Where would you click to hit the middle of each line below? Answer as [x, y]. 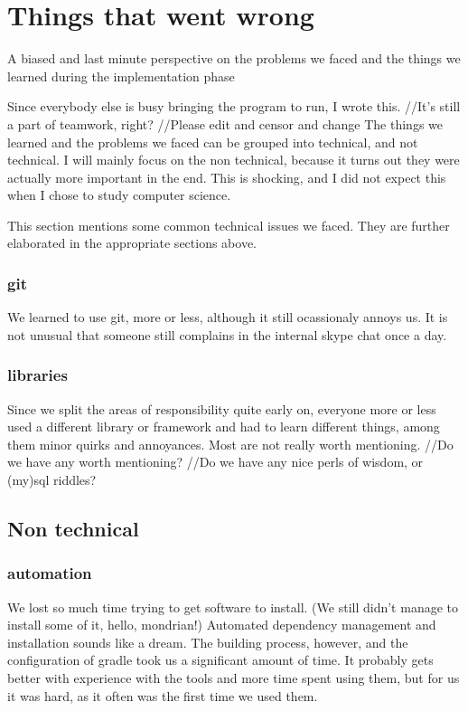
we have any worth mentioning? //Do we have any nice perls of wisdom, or [215, 462]
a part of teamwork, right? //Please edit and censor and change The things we [225, 123]
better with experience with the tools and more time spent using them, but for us [234, 678]
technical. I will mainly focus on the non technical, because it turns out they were [234, 160]
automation [50, 573]
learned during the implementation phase [121, 76]
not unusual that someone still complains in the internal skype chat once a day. [227, 334]
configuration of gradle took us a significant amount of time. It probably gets [220, 660]
